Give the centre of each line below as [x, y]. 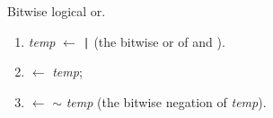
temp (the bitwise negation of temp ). [166, 101]
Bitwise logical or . [57, 11]
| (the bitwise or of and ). [154, 41]
